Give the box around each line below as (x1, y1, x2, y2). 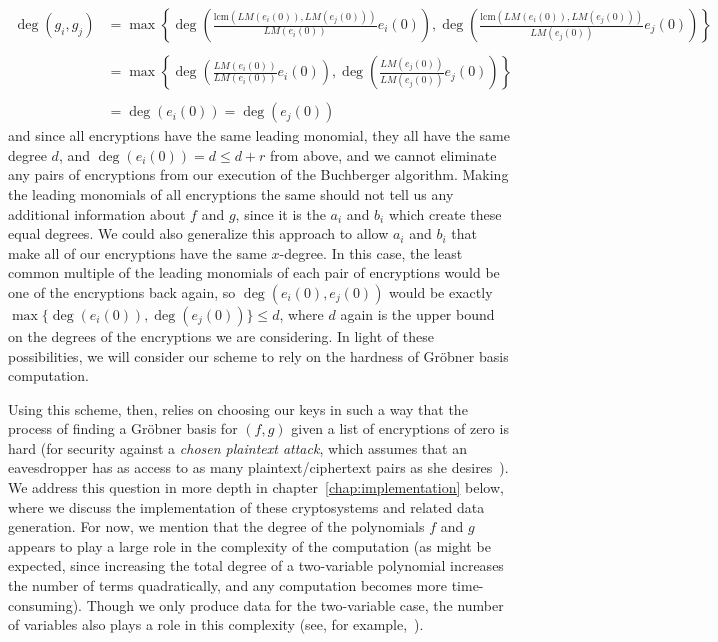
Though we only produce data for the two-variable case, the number (86, 594, 504, 615)
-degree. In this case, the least (279, 242, 463, 263)
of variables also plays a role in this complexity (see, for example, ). (8, 614, 424, 635)
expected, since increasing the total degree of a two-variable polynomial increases (8, 555, 504, 576)
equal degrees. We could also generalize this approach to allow (8, 223, 389, 244)
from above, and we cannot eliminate (270, 144, 497, 165)
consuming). (8, 594, 82, 615)
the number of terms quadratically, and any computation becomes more (8, 575, 447, 596)
